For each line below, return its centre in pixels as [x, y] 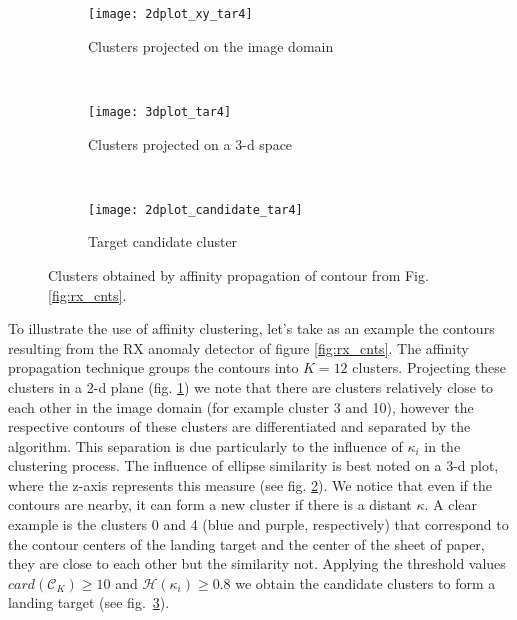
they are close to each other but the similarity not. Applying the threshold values [257, 563]
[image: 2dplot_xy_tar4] [170, 14]
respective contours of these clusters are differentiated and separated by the [239, 426]
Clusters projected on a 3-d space [190, 143]
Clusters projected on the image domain [211, 45]
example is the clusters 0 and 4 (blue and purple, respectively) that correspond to [258, 524]
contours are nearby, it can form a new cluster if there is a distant [210, 504]
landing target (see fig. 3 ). [89, 602]
